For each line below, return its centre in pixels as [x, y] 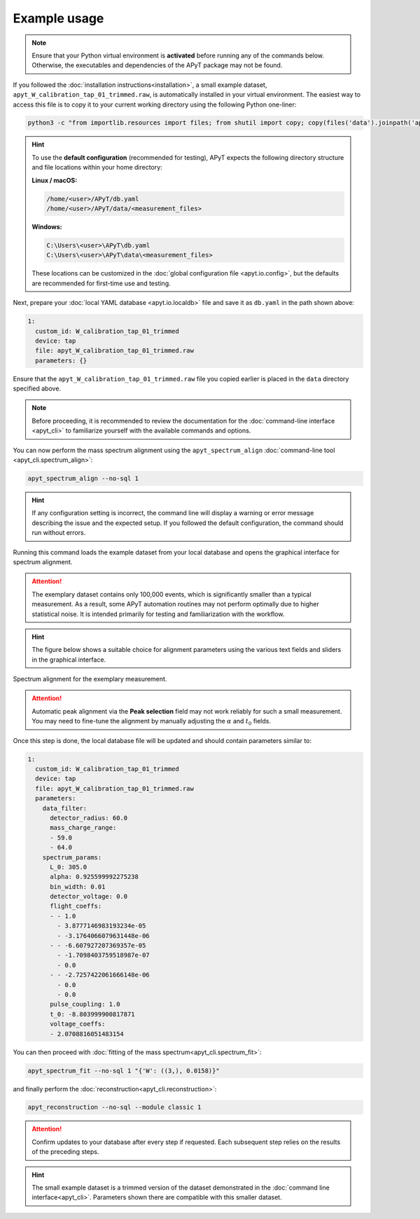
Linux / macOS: [55, 180]
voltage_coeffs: [78, 1024]
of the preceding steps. [65, 1152]
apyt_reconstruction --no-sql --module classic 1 [114, 1107]
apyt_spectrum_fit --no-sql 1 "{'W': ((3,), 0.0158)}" [124, 1070]
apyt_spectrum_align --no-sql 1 [83, 478]
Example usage [58, 18]
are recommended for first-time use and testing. [101, 283]
